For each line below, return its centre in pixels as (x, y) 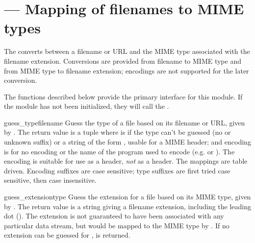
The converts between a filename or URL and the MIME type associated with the (127, 51)
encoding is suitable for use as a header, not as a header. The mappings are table (126, 161)
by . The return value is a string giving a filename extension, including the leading (127, 206)
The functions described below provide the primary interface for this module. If (123, 96)
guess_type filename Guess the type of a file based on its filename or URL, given (125, 122)
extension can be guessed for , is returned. (67, 235)
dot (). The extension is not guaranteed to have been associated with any (114, 216)
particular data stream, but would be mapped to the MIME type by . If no (117, 225)
